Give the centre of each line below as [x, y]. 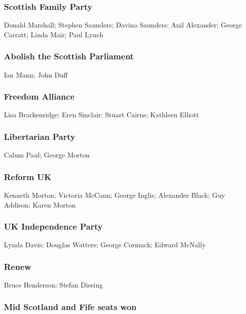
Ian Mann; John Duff [36, 74]
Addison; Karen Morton [40, 204]
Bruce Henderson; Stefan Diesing [54, 285]
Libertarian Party [40, 136]
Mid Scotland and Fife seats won [70, 306]
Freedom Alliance [39, 96]
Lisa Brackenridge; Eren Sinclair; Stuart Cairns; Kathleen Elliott [102, 115]
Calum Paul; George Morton [47, 155]
